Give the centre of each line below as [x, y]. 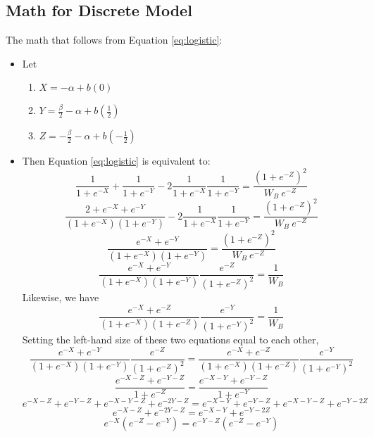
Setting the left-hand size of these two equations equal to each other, [170, 340]
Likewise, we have [61, 297]
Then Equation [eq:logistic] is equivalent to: [116, 161]
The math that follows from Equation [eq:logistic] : [114, 40]
